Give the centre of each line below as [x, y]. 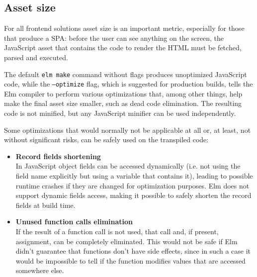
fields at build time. [45, 205]
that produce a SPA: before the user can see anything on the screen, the [114, 38]
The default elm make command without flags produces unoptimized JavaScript [126, 74]
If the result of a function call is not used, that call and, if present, [117, 231]
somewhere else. [40, 270]
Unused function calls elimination [74, 222]
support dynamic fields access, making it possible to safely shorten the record [133, 195]
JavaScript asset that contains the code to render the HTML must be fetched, [123, 47]
